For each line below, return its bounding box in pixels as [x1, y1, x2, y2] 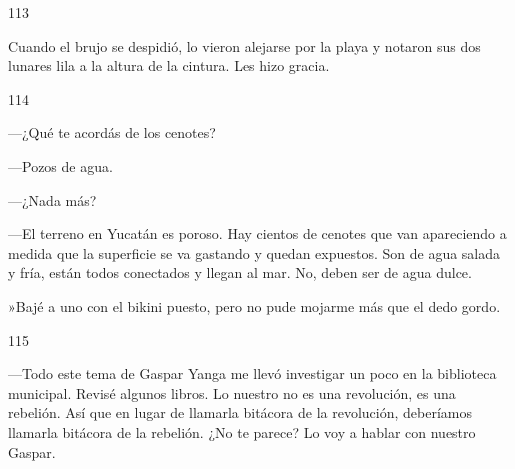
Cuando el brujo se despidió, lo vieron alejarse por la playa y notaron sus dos [8, 35, 481, 56]
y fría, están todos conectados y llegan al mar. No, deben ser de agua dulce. [8, 262, 472, 283]
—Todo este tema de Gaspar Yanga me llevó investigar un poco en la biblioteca [8, 363, 497, 384]
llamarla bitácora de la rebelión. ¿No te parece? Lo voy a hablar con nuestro [8, 421, 476, 442]
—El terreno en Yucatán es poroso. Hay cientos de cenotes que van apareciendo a [8, 223, 507, 244]
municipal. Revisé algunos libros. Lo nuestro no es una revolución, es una [8, 382, 456, 403]
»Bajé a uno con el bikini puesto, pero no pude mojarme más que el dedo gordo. [8, 295, 501, 316]
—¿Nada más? [8, 189, 97, 210]
